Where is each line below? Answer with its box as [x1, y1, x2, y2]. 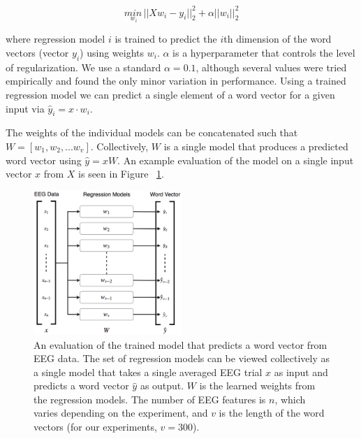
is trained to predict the [115, 31, 217, 46]
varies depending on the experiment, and [34, 405, 208, 420]
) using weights [80, 45, 145, 59]
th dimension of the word [223, 31, 332, 46]
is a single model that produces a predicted [163, 138, 348, 153]
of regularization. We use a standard [6, 59, 161, 74]
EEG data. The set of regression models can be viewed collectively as [34, 351, 330, 366]
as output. [140, 378, 184, 393]
